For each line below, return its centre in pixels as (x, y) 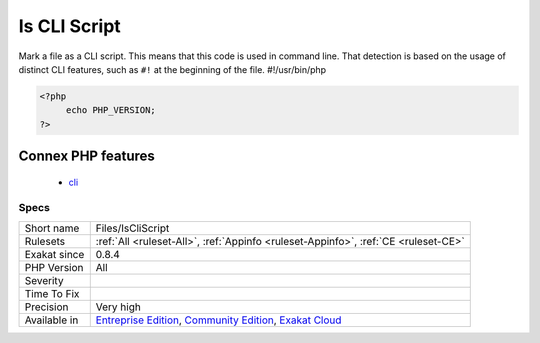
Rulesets (44, 241)
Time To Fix (52, 293)
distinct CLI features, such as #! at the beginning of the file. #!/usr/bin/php (172, 69)
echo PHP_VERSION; (111, 110)
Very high (118, 307)
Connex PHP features (86, 156)
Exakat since (54, 254)
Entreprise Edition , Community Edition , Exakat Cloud (218, 320)
